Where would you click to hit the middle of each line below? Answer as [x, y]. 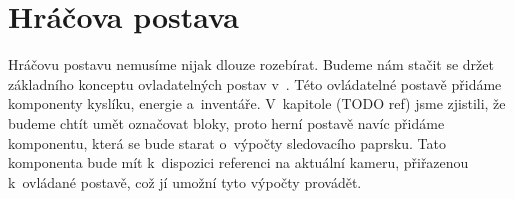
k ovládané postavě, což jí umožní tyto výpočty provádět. [185, 181]
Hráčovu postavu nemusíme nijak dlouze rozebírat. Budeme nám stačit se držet [251, 64]
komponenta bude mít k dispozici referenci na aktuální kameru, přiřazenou [238, 162]
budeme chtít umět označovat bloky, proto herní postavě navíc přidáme [226, 122]
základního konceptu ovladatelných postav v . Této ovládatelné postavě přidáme [255, 83]
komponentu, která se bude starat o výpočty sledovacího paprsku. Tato [227, 142]
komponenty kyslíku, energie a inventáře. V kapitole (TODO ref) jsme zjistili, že [257, 103]
